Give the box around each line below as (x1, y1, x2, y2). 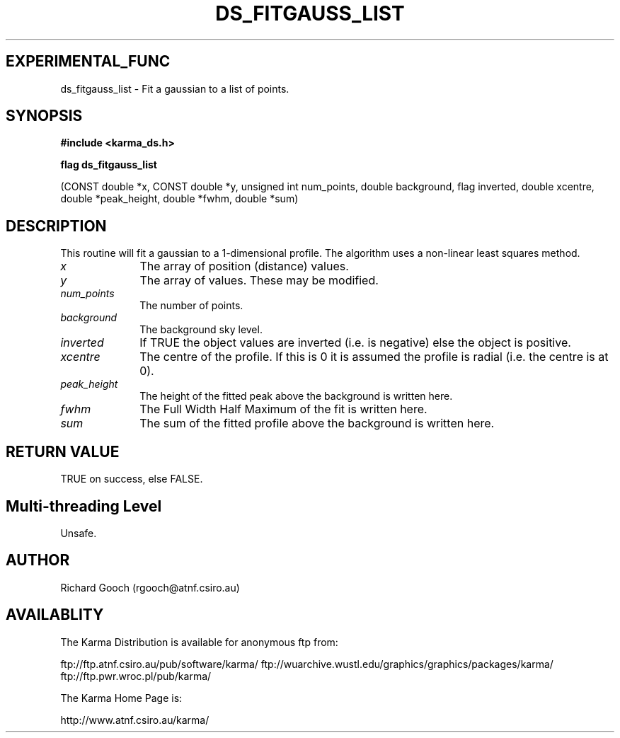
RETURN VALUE (6, 442, 120, 461)
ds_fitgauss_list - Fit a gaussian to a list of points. (60, 82, 289, 95)
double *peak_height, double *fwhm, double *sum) (60, 192, 299, 205)
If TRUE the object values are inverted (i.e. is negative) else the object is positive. (139, 335, 571, 350)
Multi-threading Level (6, 497, 162, 515)
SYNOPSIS (6, 107, 83, 125)
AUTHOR (6, 551, 70, 570)
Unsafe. (60, 526, 97, 539)
